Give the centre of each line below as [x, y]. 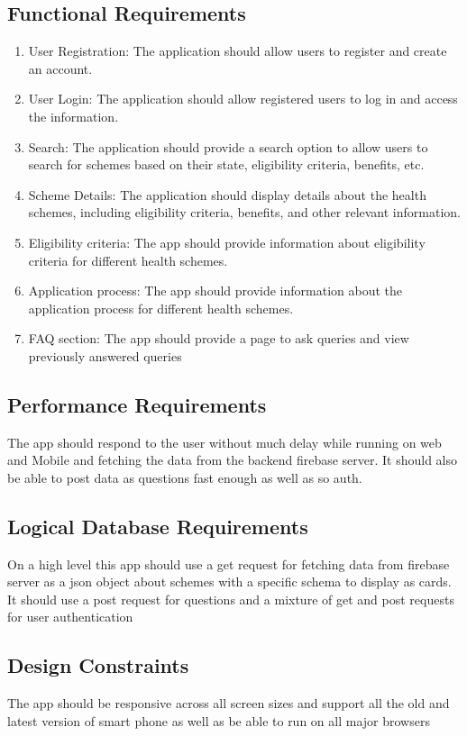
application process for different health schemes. [161, 308]
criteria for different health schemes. [128, 260]
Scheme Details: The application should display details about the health [227, 194]
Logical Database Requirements [158, 526]
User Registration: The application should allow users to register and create [238, 51]
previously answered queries [105, 355]
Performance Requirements [137, 404]
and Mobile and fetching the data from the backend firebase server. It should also [233, 460]
